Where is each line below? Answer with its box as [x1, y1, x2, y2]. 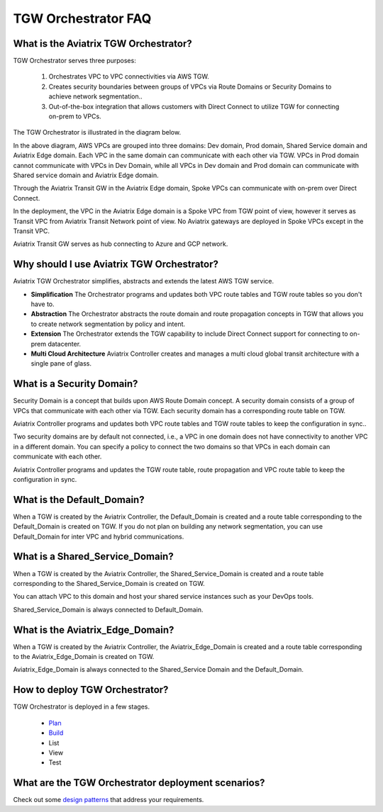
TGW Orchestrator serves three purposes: [13, 57, 136, 65]
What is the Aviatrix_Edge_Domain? [13, 624, 174, 636]
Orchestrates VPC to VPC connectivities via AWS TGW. [48, 72, 209, 81]
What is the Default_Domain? [13, 493, 145, 506]
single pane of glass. [30, 359, 92, 368]
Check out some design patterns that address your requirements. [13, 796, 204, 804]
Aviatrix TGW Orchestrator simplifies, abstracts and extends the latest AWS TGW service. [13, 277, 274, 286]
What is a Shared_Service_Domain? [13, 551, 174, 563]
